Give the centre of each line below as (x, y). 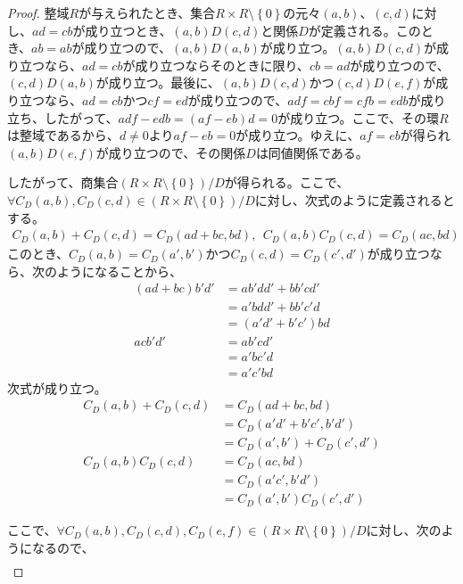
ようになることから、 (119, 271)
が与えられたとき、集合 (147, 12)
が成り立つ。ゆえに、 (298, 135)
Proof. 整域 (38, 12)
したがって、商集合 (63, 182)
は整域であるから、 (63, 135)
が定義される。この (364, 30)
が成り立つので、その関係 (171, 152)
